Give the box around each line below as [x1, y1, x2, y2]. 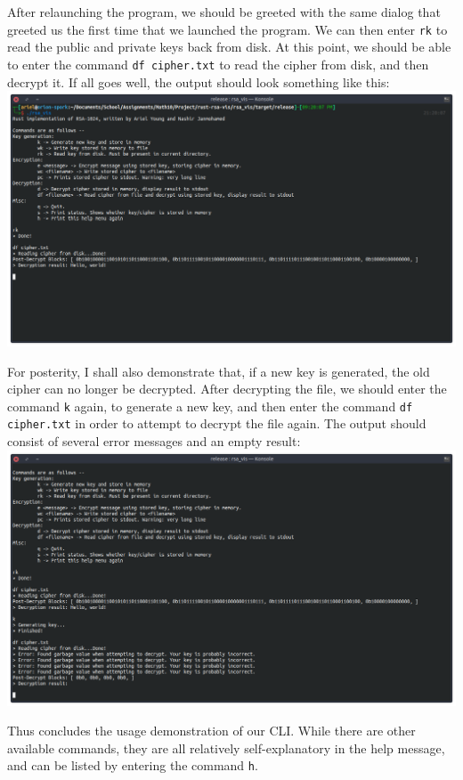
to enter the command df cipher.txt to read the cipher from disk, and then [7, 54, 429, 73]
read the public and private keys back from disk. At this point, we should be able [7, 37, 451, 56]
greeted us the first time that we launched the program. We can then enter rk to [7, 20, 448, 38]
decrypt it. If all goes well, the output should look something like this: [7, 72, 390, 91]
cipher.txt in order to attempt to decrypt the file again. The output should [7, 414, 426, 433]
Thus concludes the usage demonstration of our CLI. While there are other [7, 721, 416, 740]
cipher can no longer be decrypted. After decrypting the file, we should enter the [7, 379, 447, 398]
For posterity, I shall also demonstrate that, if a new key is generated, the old [7, 362, 430, 380]
